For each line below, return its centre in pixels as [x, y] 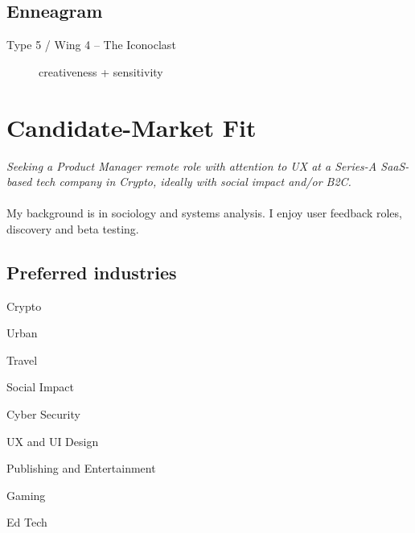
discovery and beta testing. [73, 228]
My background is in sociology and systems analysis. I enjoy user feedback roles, [204, 213]
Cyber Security [43, 414]
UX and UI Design [53, 441]
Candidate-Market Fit [131, 127]
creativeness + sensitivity [101, 71]
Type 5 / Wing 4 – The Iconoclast [91, 45]
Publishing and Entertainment [81, 468]
